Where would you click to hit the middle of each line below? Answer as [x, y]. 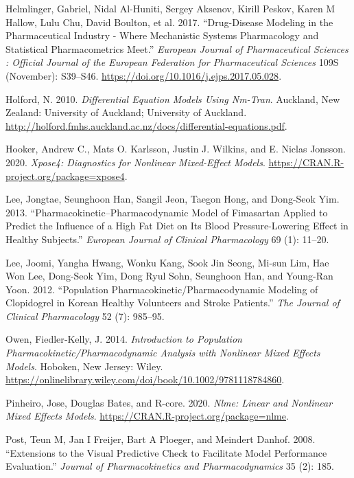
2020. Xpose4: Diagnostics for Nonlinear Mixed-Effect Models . [135, 162]
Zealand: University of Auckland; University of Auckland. [126, 112]
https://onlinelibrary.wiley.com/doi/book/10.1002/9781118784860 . [145, 379]
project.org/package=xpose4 [65, 175]
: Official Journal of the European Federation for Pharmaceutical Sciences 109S [172, 62]
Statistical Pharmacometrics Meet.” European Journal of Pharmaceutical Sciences [177, 48]
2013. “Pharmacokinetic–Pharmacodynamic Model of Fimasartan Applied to [167, 212]
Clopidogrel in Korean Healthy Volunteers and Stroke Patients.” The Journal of [173, 303]
